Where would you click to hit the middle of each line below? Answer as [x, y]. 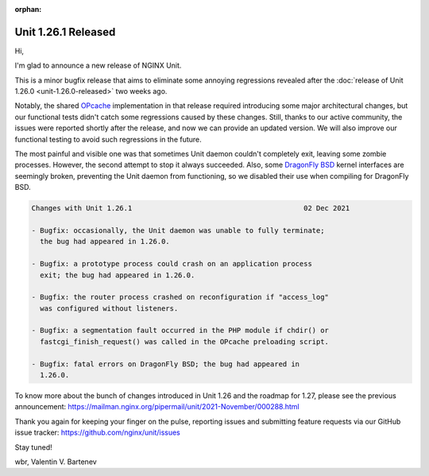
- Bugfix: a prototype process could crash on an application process [172, 264]
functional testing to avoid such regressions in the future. [108, 139]
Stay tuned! [33, 447]
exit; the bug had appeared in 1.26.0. [118, 275]
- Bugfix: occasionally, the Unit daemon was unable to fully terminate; [178, 230]
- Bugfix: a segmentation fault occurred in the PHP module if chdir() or [180, 331]
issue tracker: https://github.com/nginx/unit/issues [97, 432]
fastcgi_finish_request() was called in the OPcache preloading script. [185, 341]
